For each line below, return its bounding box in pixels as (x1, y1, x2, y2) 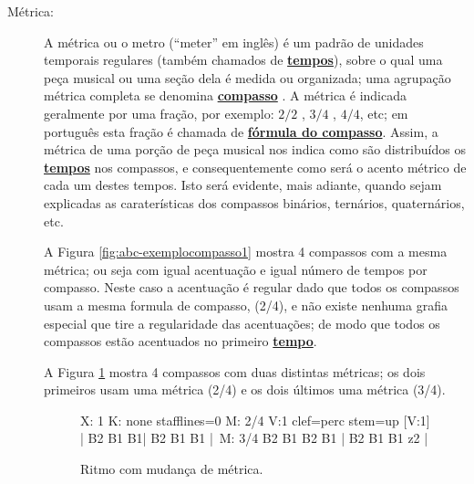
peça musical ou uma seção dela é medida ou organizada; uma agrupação (44, 68, 451, 87)
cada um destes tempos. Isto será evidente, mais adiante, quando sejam (44, 175, 442, 195)
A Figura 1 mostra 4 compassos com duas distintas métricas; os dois (44, 362, 426, 381)
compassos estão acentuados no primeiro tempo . (44, 331, 317, 351)
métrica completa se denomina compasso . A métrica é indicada (44, 86, 407, 105)
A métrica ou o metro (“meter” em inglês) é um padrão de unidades (44, 32, 424, 51)
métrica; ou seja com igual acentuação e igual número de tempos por (44, 259, 428, 279)
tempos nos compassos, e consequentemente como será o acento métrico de (44, 157, 467, 176)
